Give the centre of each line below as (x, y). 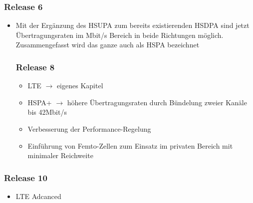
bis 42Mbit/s (47, 112)
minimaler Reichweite (60, 155)
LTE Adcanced (38, 196)
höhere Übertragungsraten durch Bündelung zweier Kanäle (157, 102)
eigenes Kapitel (80, 86)
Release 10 (26, 177)
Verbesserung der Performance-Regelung (89, 129)
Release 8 (35, 67)
